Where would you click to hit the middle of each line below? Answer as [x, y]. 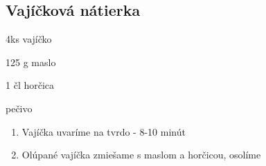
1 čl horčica [30, 85]
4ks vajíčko [29, 39]
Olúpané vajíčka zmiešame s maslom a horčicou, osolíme [141, 155]
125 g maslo [31, 62]
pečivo [19, 108]
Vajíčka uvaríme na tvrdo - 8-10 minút [104, 131]
